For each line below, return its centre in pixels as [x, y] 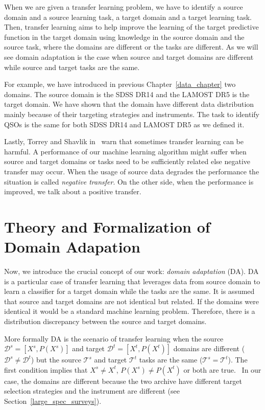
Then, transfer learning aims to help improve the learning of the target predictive [131, 27]
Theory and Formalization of [107, 226]
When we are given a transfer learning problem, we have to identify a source [124, 7]
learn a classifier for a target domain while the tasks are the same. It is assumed [129, 291]
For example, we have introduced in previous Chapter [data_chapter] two [120, 84]
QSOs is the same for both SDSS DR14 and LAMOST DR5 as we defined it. [124, 124]
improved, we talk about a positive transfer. [73, 191]
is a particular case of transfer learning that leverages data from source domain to [132, 281]
